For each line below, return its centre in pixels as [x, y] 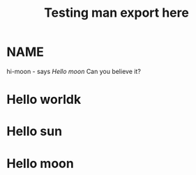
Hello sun [35, 131]
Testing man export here [116, 13]
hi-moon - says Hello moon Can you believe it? [74, 71]
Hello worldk [44, 100]
